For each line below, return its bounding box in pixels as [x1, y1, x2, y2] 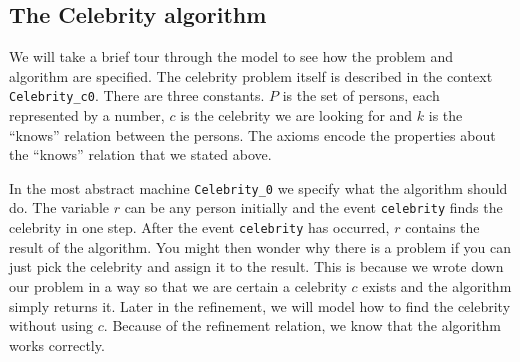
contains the [405, 217, 480, 238]
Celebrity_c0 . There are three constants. [9, 85, 265, 106]
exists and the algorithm [362, 275, 512, 296]
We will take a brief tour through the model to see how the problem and [9, 46, 453, 67]
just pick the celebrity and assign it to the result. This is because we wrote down [9, 256, 504, 277]
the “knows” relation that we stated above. [9, 144, 272, 165]
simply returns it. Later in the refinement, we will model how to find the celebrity [9, 295, 511, 316]
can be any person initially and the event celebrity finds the [124, 197, 503, 218]
